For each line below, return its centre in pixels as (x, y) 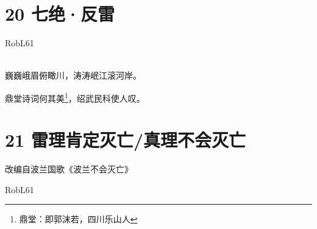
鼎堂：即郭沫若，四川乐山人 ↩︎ (78, 219)
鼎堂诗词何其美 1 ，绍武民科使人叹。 (75, 97)
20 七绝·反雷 (60, 14)
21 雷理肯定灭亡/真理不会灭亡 (126, 140)
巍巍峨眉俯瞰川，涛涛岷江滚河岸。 (73, 75)
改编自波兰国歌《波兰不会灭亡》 (69, 169)
